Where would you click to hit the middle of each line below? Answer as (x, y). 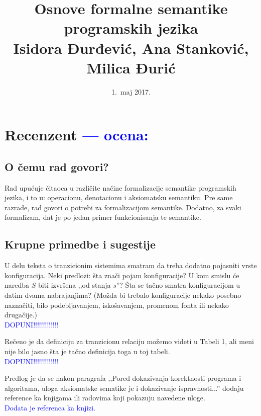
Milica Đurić (131, 67)
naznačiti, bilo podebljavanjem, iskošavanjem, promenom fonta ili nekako (117, 305)
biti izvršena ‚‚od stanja (74, 285)
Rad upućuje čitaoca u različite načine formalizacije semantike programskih (120, 187)
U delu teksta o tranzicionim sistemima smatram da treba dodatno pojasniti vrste (131, 265)
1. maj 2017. (131, 91)
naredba (17, 285)
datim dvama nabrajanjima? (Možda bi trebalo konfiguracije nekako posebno (123, 295)
